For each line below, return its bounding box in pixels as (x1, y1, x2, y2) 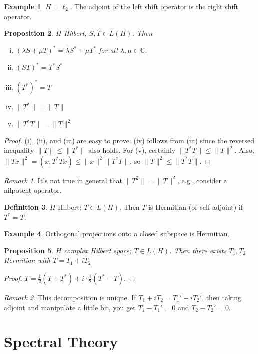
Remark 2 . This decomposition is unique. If (4, 292, 136, 302)
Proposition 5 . (4, 245, 53, 255)
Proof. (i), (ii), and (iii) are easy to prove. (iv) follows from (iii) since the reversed (4, 135, 254, 145)
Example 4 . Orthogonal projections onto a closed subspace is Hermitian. (4, 228, 230, 239)
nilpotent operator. (4, 185, 62, 195)
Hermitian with (4, 255, 50, 265)
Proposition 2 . (4, 28, 53, 38)
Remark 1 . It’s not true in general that (4, 175, 122, 185)
